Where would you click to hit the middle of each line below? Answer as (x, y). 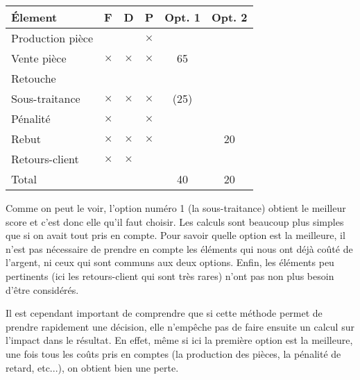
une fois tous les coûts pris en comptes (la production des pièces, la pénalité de (173, 353)
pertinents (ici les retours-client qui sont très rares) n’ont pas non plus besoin (170, 275)
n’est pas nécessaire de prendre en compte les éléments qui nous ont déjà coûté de (179, 248)
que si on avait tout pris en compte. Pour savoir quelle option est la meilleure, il (175, 235)
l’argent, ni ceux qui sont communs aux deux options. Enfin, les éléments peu (170, 262)
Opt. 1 (182, 17)
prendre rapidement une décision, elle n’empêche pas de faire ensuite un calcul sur (180, 326)
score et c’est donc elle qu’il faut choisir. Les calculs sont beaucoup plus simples (175, 221)
